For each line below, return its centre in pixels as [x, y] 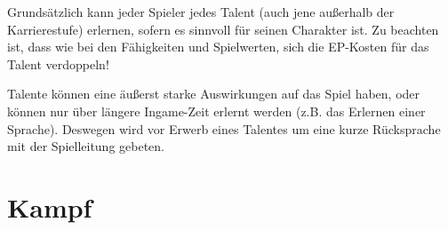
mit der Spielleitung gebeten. [86, 146]
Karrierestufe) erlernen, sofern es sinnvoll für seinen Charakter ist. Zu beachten [223, 29]
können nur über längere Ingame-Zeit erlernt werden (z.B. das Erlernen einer [216, 111]
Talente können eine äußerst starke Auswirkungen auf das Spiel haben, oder [214, 94]
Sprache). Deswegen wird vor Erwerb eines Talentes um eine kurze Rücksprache [224, 128]
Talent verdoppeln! [58, 63]
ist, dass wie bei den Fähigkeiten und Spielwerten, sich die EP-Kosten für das [218, 47]
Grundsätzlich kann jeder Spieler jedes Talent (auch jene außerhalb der [201, 12]
